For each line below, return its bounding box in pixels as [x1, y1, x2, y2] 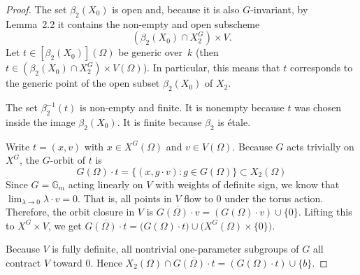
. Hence [90, 255, 122, 269]
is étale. [217, 114, 251, 129]
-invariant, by [250, 2, 308, 16]
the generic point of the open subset [6, 76, 160, 90]
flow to [184, 190, 213, 205]
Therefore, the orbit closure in [6, 204, 135, 219]
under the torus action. [224, 190, 324, 205]
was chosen [294, 100, 342, 115]
